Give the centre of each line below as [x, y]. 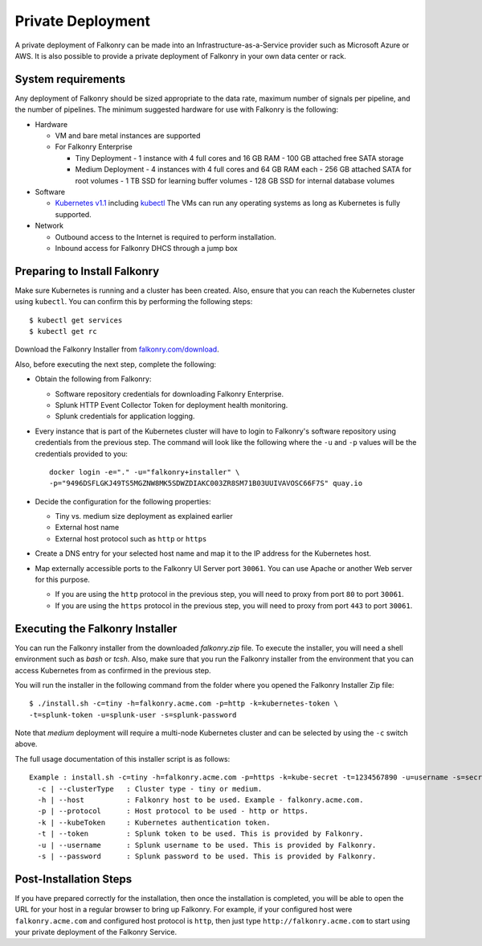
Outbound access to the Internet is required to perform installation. [165, 236]
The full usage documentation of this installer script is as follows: [123, 759]
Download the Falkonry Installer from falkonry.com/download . [117, 349]
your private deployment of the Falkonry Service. [96, 932]
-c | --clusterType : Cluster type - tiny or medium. [150, 789]
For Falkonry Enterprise [94, 147]
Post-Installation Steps [74, 879]
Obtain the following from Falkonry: [93, 379]
